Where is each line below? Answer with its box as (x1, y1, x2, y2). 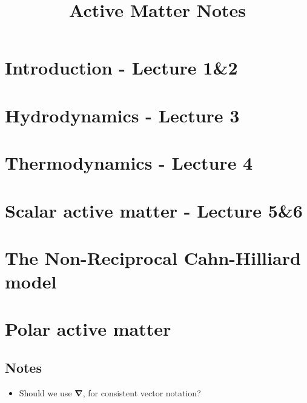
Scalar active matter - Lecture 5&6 (5, 198, 303, 222)
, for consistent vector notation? (82, 386, 201, 399)
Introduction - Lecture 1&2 (5, 55, 238, 80)
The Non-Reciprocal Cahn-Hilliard (5, 245, 301, 270)
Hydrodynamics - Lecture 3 (5, 102, 240, 127)
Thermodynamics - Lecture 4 (5, 150, 253, 175)
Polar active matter (5, 316, 171, 341)
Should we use (19, 386, 72, 399)
